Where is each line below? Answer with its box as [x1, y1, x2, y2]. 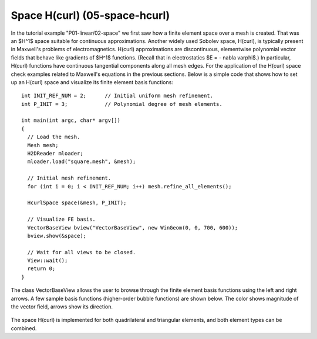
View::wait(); [27, 257, 68, 264]
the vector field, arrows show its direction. [11, 303, 113, 310]
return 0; [27, 265, 56, 272]
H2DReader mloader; [27, 150, 83, 157]
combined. [11, 324, 37, 332]
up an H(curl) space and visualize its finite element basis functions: [11, 78, 173, 85]
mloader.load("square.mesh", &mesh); [27, 158, 136, 165]
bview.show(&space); [27, 232, 87, 239]
